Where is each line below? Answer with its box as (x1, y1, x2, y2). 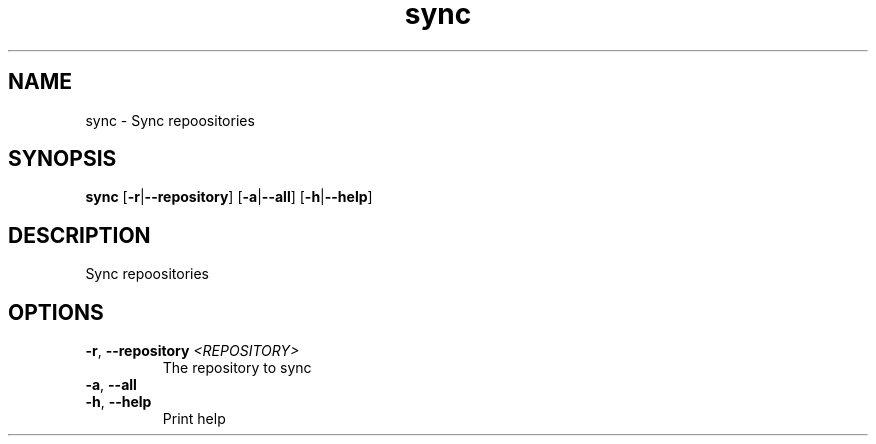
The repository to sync (162, 359, 312, 377)
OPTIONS (8, 299, 104, 325)
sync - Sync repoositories (85, 111, 255, 129)
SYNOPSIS (8, 146, 117, 172)
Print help (162, 410, 226, 428)
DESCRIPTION (8, 222, 151, 248)
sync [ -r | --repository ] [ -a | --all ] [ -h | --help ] (85, 188, 373, 206)
